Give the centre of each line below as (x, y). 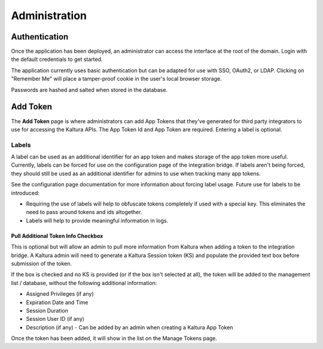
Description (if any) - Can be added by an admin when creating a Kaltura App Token (129, 327)
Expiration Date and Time (57, 302)
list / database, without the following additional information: (84, 283)
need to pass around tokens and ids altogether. (84, 212)
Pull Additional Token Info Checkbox (57, 235)
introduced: (25, 193)
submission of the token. (41, 264)
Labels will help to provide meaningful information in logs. (97, 221)
